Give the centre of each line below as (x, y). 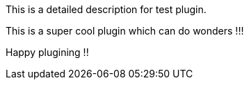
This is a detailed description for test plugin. (106, 9)
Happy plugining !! (47, 52)
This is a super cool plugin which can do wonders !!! (125, 31)
